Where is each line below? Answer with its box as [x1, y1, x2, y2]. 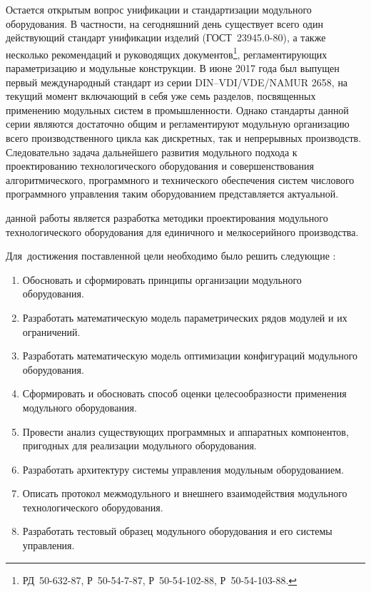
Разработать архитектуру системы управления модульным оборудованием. [22, 461, 344, 476]
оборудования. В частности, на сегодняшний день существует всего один [6, 16, 323, 31]
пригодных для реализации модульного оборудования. [22, 438, 257, 453]
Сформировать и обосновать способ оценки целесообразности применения [22, 386, 347, 401]
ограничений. [22, 324, 81, 339]
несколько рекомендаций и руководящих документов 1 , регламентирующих [6, 44, 327, 61]
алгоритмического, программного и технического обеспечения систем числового [6, 172, 355, 187]
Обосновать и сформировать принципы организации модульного [22, 272, 302, 287]
